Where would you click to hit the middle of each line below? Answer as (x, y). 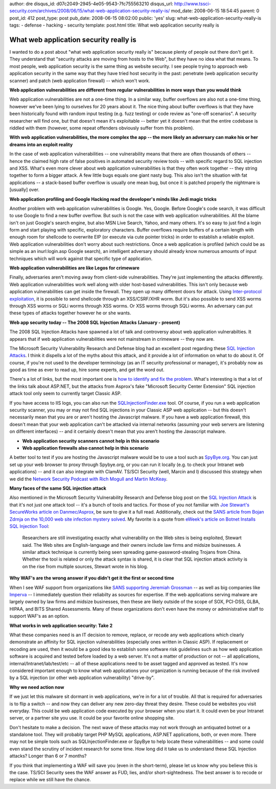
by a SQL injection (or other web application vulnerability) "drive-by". (82, 678)
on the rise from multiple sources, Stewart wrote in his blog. (85, 566)
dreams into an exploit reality (41, 144)
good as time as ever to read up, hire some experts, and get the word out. (87, 370)
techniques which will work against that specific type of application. (81, 259)
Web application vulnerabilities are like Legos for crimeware (75, 268)
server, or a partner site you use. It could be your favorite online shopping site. (92, 718)
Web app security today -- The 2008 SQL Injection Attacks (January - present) (95, 322)
